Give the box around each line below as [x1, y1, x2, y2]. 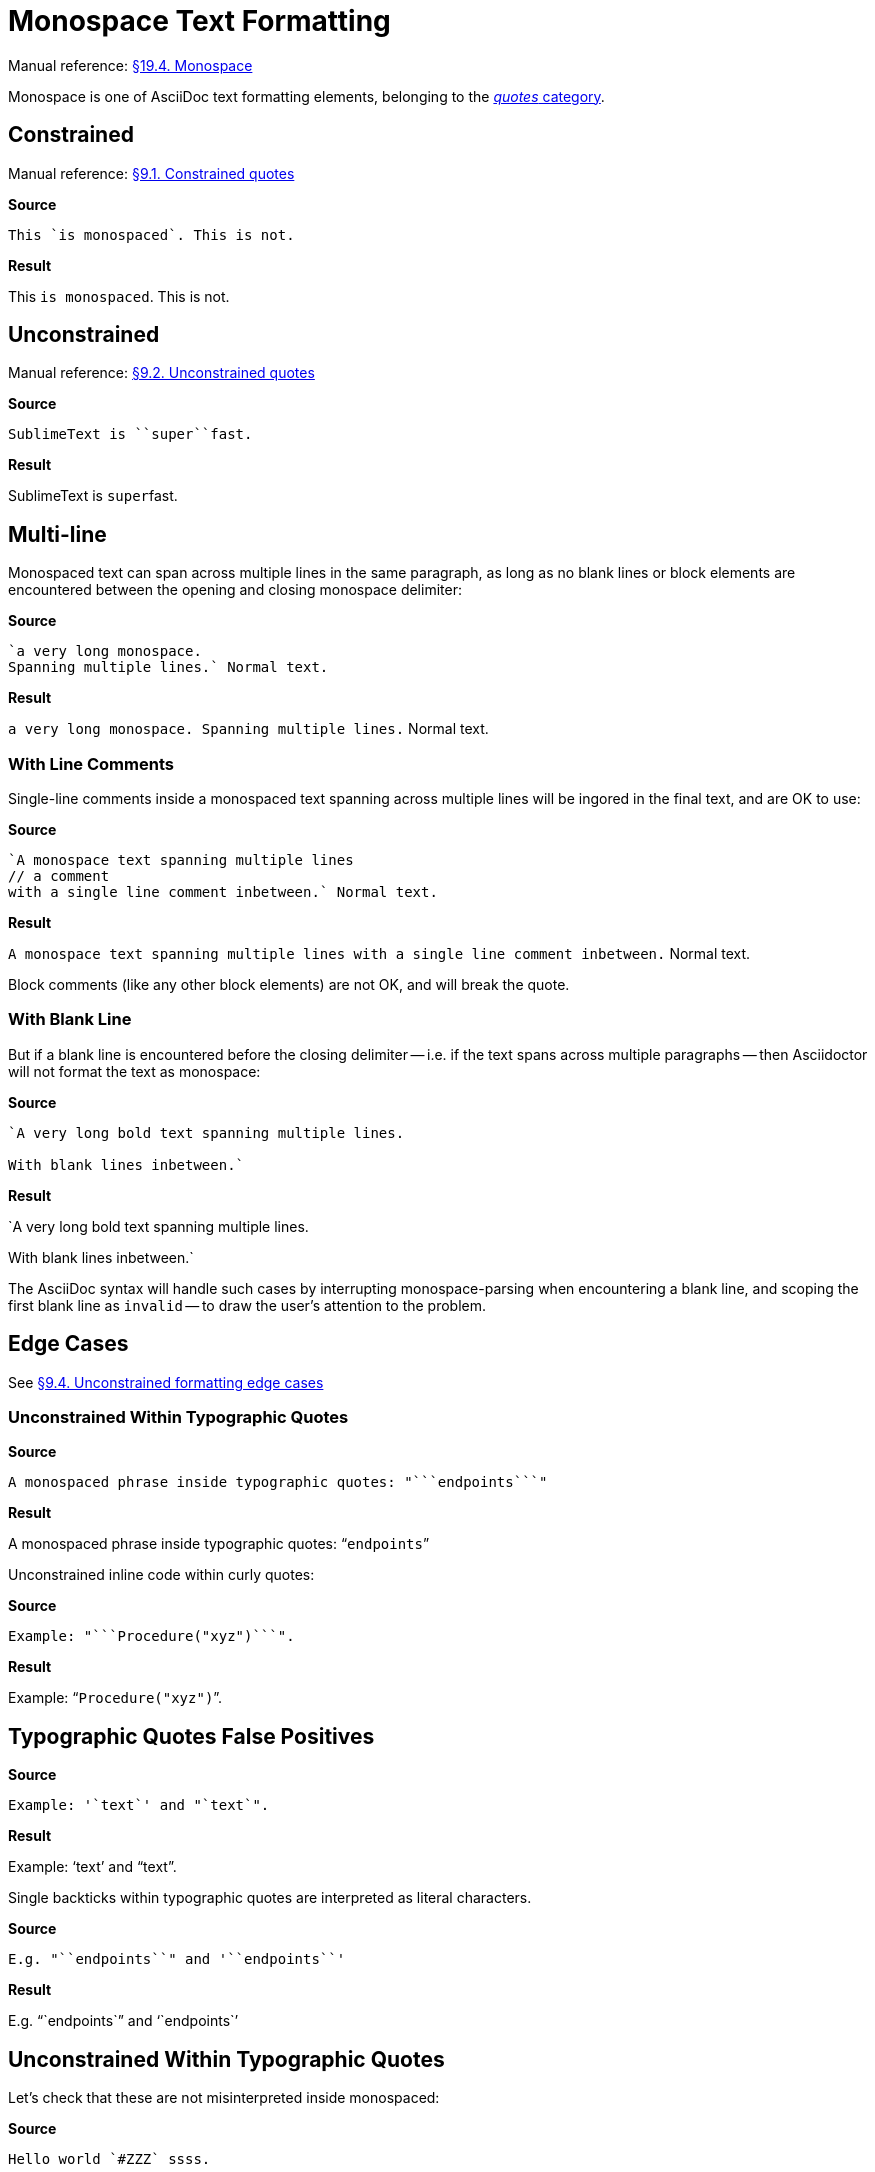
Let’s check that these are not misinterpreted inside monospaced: [8, 2089, 440, 2107]
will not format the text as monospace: [8, 1062, 261, 1080]
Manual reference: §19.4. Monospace [8, 56, 253, 74]
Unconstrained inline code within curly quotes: [8, 1566, 315, 1584]
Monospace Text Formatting [8, 4, 391, 38]
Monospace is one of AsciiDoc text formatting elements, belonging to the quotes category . [8, 87, 605, 105]
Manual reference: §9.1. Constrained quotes [8, 164, 295, 182]
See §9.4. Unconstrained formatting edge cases [8, 1373, 324, 1391]
